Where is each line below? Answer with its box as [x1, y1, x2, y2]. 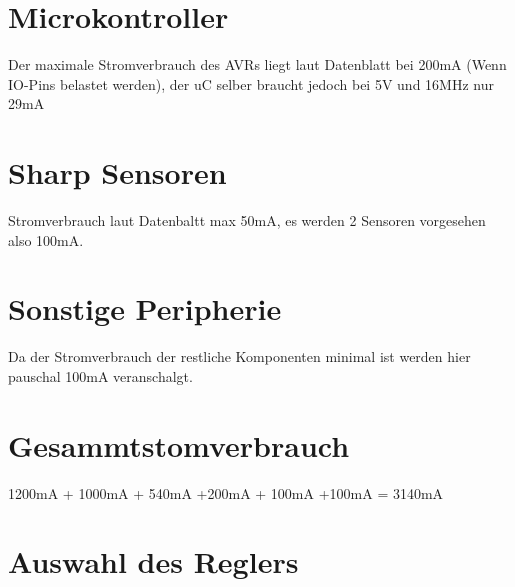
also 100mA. [8, 229, 84, 250]
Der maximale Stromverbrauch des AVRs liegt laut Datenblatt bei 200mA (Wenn [8, 54, 507, 75]
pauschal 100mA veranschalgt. [8, 365, 193, 386]
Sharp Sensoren [8, 152, 227, 193]
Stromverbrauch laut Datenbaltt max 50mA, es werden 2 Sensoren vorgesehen [8, 210, 486, 231]
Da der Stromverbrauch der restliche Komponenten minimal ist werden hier [8, 346, 471, 367]
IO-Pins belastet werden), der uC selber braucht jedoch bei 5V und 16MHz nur [8, 73, 494, 94]
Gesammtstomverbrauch [8, 424, 350, 465]
